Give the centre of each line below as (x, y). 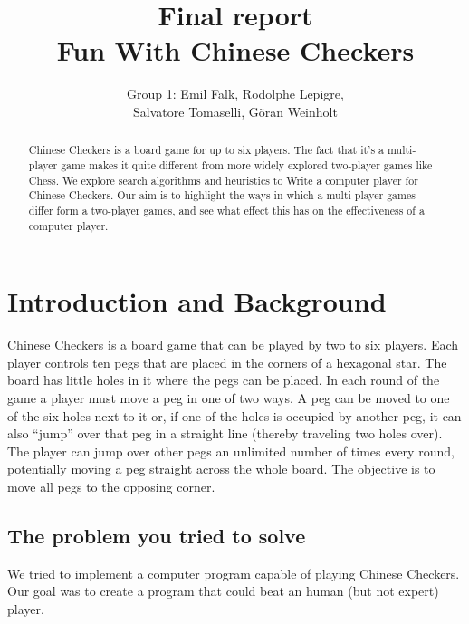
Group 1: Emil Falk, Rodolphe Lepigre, (235, 94)
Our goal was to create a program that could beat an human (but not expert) (223, 591)
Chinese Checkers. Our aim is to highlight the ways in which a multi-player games (222, 195)
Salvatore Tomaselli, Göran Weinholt (235, 111)
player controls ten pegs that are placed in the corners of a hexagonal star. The (227, 362)
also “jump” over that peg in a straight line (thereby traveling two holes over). (225, 433)
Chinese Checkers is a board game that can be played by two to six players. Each (233, 345)
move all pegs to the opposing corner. (111, 486)
